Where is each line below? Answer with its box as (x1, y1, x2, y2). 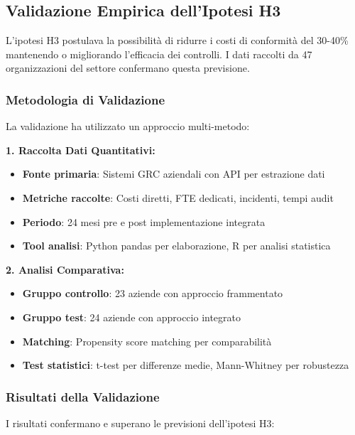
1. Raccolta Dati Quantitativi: (6, 142, 155, 157)
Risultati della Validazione (6, 387, 160, 405)
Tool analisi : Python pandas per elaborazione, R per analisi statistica (22, 238, 331, 253)
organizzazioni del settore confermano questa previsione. (6, 60, 250, 75)
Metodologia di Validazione (6, 90, 165, 108)
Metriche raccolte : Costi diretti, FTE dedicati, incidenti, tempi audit (22, 190, 334, 205)
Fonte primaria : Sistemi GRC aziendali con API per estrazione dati (22, 166, 325, 181)
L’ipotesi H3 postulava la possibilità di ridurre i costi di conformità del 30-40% (6, 33, 349, 48)
